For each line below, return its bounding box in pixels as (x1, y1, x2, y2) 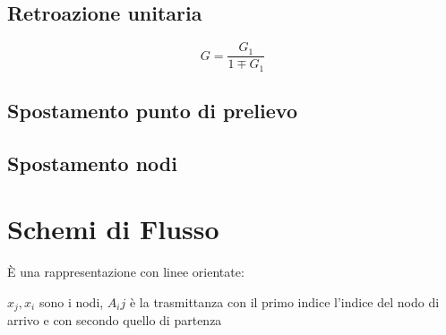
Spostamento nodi (7, 149, 177, 176)
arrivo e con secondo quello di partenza (7, 311, 222, 330)
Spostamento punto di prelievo (7, 97, 297, 125)
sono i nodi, (39, 293, 104, 311)
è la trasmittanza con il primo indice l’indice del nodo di (129, 293, 440, 311)
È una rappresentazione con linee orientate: (7, 262, 244, 281)
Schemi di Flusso (7, 210, 219, 247)
